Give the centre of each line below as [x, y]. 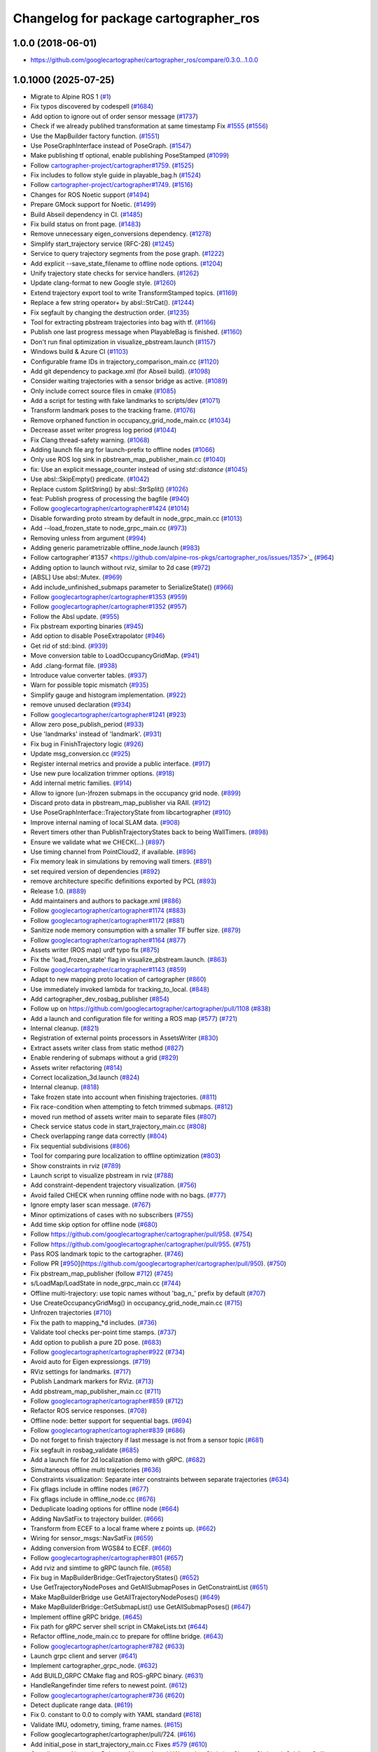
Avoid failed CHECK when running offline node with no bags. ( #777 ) [128, 1195]
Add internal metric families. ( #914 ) [81, 783]
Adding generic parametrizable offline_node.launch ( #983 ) [115, 547]
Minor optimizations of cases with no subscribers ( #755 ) [112, 1214]
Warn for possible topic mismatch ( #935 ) [90, 685]
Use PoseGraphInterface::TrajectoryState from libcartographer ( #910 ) [131, 812]
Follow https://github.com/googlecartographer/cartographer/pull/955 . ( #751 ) [141, 1244]
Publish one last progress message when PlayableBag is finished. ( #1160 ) [136, 332]
